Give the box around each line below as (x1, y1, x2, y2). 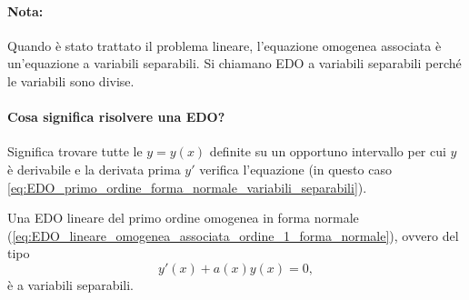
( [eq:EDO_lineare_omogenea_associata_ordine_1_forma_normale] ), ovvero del (7, 225, 459, 245)
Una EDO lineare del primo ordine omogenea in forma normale (7, 208, 359, 227)
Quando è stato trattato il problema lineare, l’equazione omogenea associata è (7, 35, 442, 55)
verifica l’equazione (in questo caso (199, 159, 392, 178)
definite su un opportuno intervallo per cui (209, 142, 446, 161)
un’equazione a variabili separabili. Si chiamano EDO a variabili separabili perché (7, 54, 462, 73)
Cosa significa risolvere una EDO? (7, 107, 225, 126)
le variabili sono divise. (7, 71, 135, 90)
